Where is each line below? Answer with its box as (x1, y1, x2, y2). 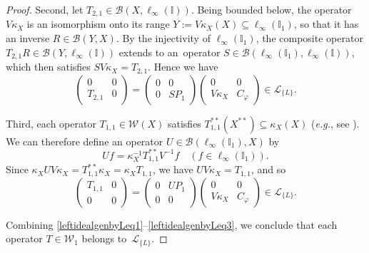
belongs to (81, 231, 127, 246)
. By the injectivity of (116, 31, 211, 46)
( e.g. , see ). (311, 115, 360, 130)
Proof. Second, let (6, 2, 84, 16)
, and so (251, 162, 286, 177)
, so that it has (293, 16, 359, 31)
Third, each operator (6, 115, 96, 130)
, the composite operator (256, 31, 363, 46)
